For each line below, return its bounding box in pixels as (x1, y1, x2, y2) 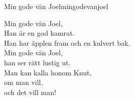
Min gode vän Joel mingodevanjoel (4, 1, 108, 11)
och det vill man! (4, 86, 56, 97)
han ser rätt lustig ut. (4, 57, 71, 67)
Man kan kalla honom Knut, (4, 67, 92, 77)
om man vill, (4, 77, 43, 87)
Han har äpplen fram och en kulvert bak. (4, 37, 130, 48)
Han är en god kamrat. (4, 28, 75, 38)
